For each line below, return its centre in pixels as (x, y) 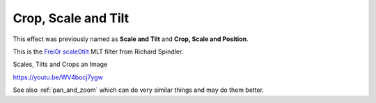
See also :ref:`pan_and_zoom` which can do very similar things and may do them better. (139, 90)
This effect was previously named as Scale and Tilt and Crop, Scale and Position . (131, 39)
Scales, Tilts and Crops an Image (60, 64)
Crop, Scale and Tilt (71, 18)
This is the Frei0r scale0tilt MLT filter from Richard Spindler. (98, 51)
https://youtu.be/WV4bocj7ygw (58, 77)
